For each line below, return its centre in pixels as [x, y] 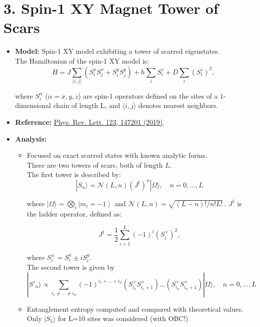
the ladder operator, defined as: [74, 213]
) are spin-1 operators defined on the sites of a [148, 95]
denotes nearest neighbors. [178, 105]
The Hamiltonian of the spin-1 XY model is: [82, 60]
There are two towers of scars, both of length [95, 164]
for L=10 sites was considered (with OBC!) [123, 318]
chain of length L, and [87, 105]
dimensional [33, 105]
